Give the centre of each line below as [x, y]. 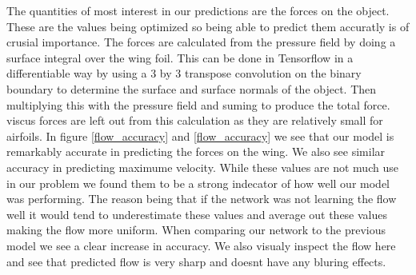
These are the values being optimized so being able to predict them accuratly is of [208, 26]
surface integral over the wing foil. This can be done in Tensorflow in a [180, 57]
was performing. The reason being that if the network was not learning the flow [202, 199]
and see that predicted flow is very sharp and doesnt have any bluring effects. [196, 261]
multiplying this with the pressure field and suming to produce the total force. [198, 104]
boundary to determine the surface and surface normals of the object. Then [192, 88]
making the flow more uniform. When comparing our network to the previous [196, 230]
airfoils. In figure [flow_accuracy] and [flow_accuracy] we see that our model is [200, 136]
